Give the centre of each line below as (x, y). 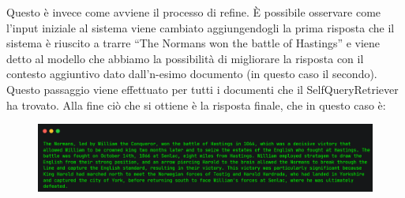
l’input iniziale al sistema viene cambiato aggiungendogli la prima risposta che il (201, 27)
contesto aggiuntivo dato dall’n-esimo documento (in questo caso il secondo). (192, 74)
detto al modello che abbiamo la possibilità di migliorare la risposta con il (185, 58)
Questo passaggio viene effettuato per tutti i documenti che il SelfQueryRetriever (202, 89)
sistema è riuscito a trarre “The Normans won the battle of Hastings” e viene (193, 43)
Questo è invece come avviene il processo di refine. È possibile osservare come (194, 12)
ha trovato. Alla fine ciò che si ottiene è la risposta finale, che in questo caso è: (196, 105)
